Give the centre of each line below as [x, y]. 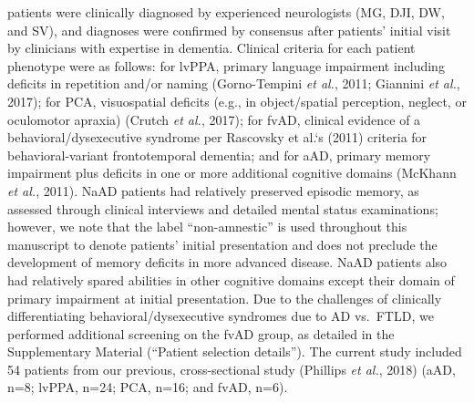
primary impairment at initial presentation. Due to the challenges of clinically [225, 298]
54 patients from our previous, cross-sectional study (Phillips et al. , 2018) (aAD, [232, 369]
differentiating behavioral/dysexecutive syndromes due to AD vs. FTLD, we [221, 316]
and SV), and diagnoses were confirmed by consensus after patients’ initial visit [229, 30]
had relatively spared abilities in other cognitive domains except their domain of [231, 279]
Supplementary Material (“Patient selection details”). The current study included [235, 351]
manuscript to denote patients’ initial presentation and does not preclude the [222, 244]
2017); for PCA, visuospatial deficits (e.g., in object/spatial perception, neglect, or [237, 101]
